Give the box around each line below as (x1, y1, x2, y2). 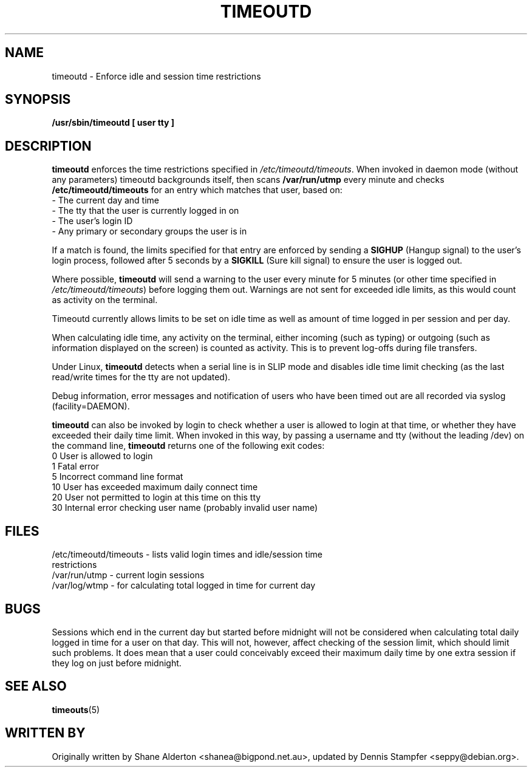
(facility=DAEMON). (52, 401, 130, 412)
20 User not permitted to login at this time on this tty (52, 492, 261, 503)
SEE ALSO (5, 678, 67, 694)
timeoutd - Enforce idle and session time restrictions (52, 70, 261, 81)
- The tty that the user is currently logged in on (52, 205, 239, 216)
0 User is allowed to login (52, 451, 153, 462)
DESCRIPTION (5, 138, 92, 154)
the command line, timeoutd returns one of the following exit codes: (52, 440, 325, 451)
